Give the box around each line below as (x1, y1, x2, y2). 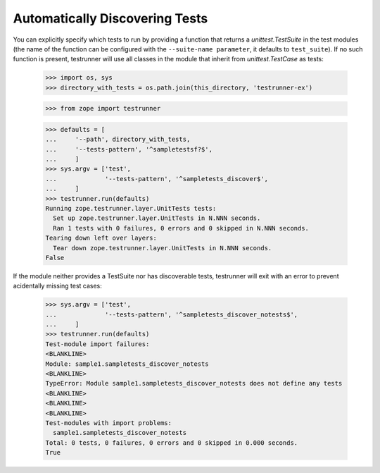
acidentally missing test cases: (13, 282, 102, 290)
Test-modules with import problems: (45, 419, 172, 426)
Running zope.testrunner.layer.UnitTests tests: (45, 204, 217, 212)
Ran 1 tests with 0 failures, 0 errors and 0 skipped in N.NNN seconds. (53, 224, 310, 232)
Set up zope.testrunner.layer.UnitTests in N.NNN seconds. (53, 214, 261, 222)
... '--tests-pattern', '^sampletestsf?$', (45, 145, 213, 153)
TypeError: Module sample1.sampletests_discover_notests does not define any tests (45, 379, 343, 388)
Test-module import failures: (45, 340, 150, 348)
